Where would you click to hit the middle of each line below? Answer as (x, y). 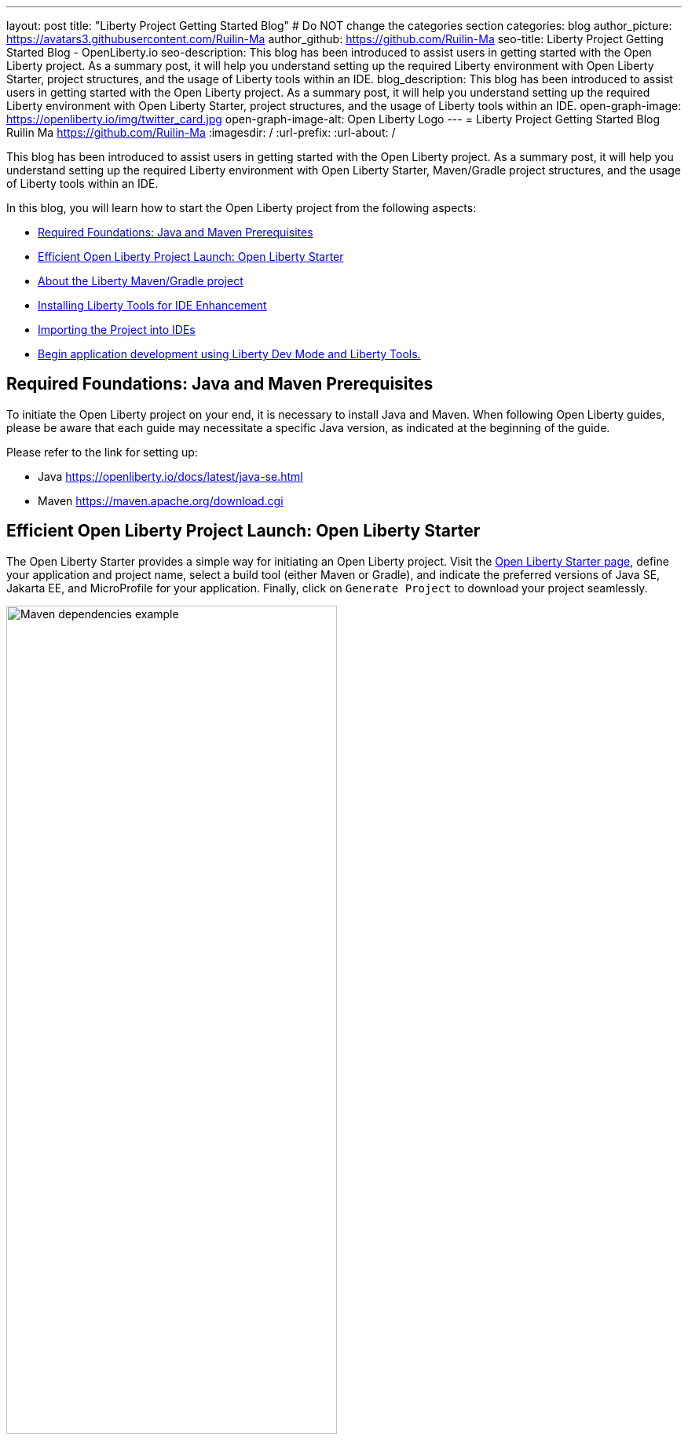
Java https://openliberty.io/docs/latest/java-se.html (170, 476)
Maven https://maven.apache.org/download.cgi (161, 500)
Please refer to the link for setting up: (102, 452)
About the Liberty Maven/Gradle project (141, 281)
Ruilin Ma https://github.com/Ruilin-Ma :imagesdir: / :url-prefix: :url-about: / (201, 132)
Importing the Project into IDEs (117, 330)
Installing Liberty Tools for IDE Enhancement (152, 305)
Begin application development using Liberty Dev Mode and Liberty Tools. (229, 354)
